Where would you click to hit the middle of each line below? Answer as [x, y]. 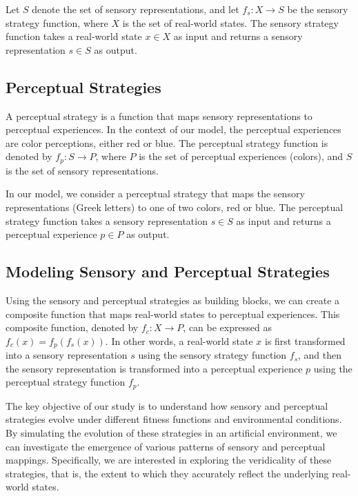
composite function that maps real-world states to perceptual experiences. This [173, 314]
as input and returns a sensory [238, 36]
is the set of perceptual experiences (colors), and [241, 156]
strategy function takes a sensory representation [107, 220]
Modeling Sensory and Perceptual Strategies [168, 271]
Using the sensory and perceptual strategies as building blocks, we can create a [173, 300]
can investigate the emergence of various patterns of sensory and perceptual [166, 446]
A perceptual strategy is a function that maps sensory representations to [159, 116]
